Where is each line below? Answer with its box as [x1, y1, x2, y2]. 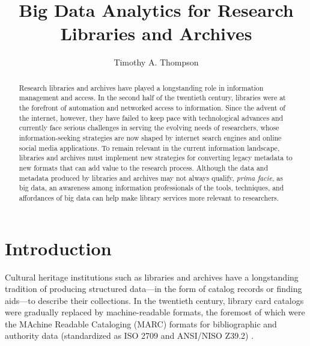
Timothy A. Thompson [114, 56, 199, 68]
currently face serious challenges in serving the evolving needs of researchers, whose [19, 123, 279, 133]
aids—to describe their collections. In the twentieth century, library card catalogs [5, 294, 304, 306]
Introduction [5, 235, 112, 260]
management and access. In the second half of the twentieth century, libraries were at [19, 93, 286, 103]
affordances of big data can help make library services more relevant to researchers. [19, 192, 279, 202]
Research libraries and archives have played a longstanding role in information [19, 82, 264, 93]
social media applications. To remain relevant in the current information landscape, [19, 142, 280, 153]
